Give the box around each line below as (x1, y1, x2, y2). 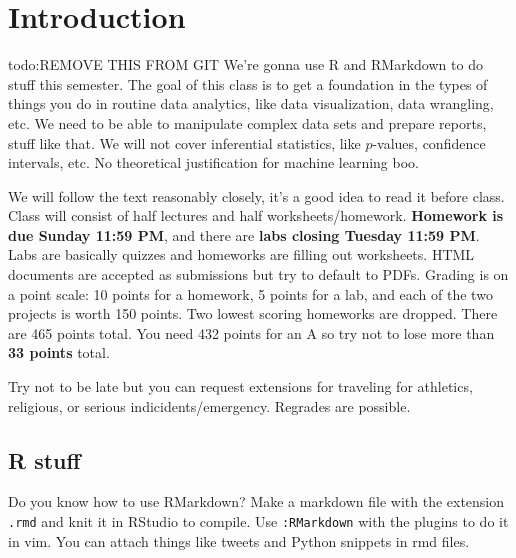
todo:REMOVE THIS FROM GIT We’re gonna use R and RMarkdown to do (8, 54, 483, 75)
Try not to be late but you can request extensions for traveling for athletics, (8, 376, 473, 397)
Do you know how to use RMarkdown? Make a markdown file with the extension (8, 491, 505, 512)
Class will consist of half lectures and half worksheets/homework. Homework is (8, 205, 504, 226)
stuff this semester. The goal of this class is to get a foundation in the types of (8, 73, 488, 94)
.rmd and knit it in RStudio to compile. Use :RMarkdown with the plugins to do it (8, 511, 509, 532)
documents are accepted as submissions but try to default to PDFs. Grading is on (8, 264, 509, 285)
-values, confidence (372, 132, 486, 153)
